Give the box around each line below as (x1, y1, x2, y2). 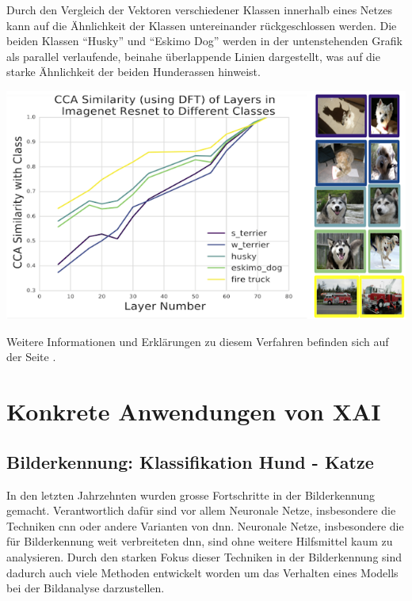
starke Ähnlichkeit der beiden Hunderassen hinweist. (6, 63, 261, 80)
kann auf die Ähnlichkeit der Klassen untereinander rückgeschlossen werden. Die (6, 17, 397, 33)
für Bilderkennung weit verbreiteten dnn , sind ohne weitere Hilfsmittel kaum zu (6, 533, 393, 550)
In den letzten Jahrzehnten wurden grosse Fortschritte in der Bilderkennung (6, 486, 376, 503)
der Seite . (6, 348, 56, 365)
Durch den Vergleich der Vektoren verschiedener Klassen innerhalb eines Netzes (6, 2, 392, 17)
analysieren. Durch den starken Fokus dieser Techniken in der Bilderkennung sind (6, 548, 402, 565)
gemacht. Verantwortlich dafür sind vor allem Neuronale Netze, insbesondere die (6, 502, 396, 519)
